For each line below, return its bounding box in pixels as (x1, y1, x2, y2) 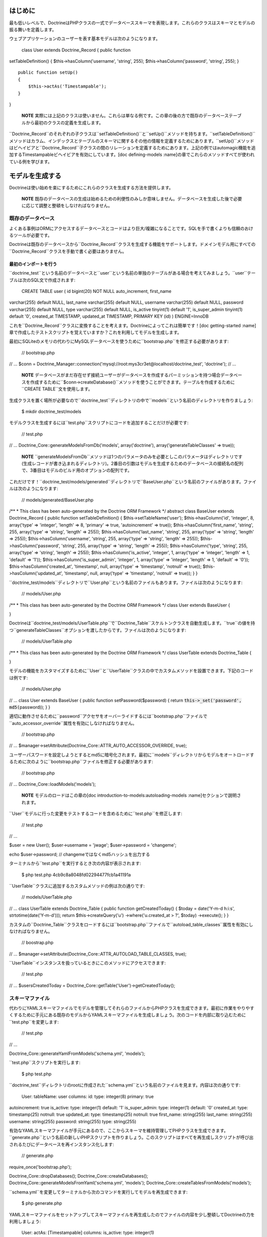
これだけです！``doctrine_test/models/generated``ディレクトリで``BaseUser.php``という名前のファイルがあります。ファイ (9, 478, 257, 484)
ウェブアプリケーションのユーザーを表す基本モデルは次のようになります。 (9, 36, 161, 42)
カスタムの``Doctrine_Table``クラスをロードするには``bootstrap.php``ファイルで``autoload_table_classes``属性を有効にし (9, 921, 254, 927)
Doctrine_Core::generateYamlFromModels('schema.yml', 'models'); (9, 1050, 145, 1056)
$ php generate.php (21, 1200, 62, 1206)
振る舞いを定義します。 (9, 26, 57, 32)
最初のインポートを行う (9, 261, 57, 267)
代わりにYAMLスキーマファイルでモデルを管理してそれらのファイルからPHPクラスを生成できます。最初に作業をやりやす (9, 1005, 255, 1011)
